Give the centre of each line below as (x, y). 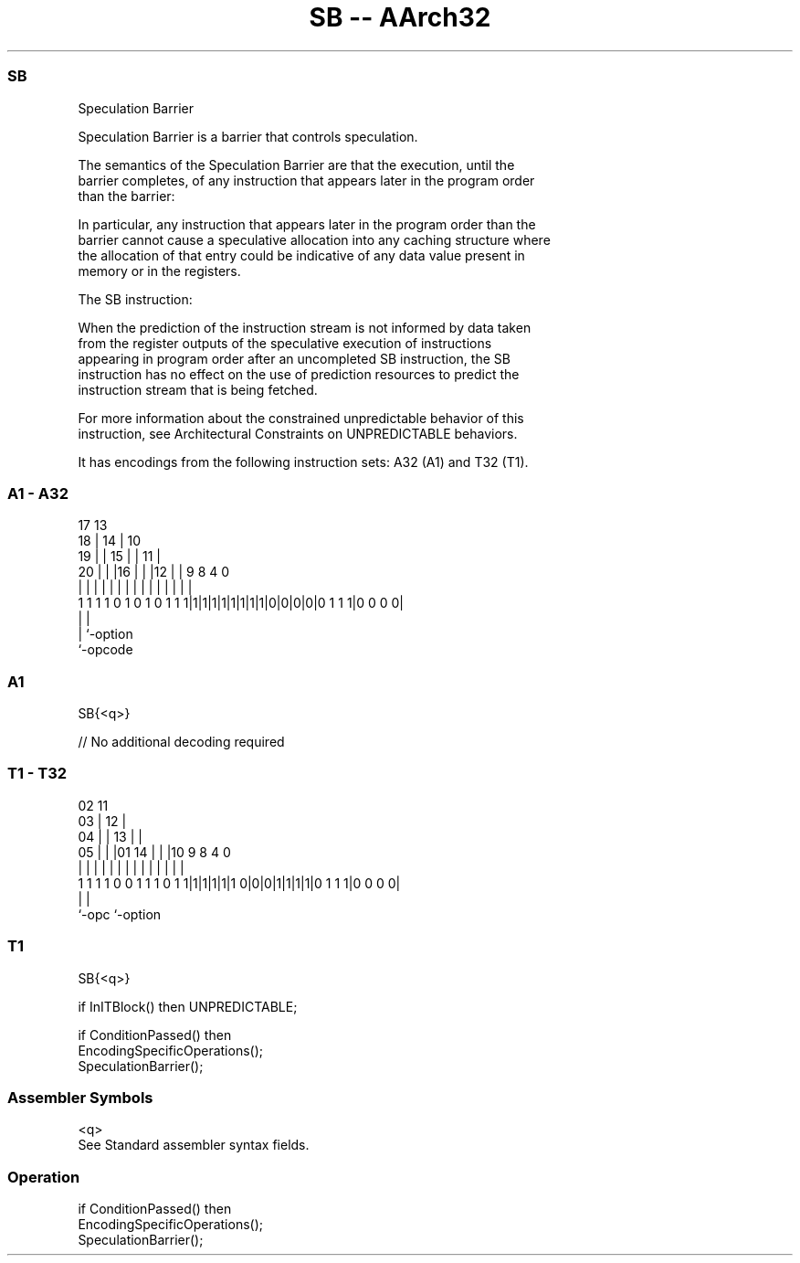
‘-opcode (105, 650)
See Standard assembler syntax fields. (194, 1145)
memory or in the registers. (159, 271)
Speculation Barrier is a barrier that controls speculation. (248, 136)
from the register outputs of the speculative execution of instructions (285, 343)
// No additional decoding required (181, 742)
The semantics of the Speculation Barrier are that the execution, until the (296, 165)
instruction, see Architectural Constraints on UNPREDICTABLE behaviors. (298, 433)
